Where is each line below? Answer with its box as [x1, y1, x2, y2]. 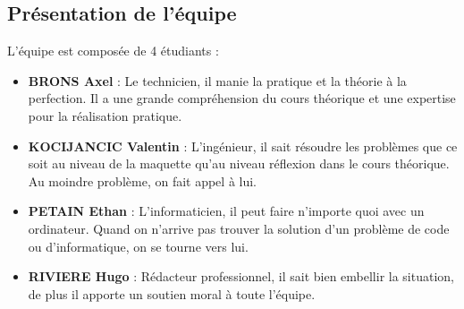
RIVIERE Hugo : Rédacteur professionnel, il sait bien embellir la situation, [28, 267, 454, 286]
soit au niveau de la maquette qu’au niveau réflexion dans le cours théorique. [28, 154, 450, 173]
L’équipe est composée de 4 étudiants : [7, 41, 219, 60]
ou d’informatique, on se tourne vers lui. [28, 236, 249, 255]
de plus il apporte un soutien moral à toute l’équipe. [28, 284, 316, 303]
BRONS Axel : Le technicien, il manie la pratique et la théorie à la [28, 71, 407, 90]
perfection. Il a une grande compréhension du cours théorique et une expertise [28, 89, 456, 107]
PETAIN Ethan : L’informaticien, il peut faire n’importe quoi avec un [28, 202, 425, 220]
